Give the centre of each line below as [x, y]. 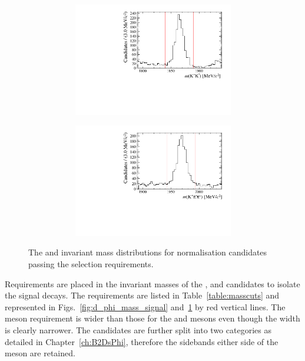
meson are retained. [40, 353]
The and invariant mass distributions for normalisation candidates [148, 252]
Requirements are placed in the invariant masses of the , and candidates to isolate [152, 283]
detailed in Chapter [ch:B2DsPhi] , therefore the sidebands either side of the [142, 341]
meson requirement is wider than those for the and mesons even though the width [152, 318]
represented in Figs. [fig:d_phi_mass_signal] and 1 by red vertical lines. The [145, 306]
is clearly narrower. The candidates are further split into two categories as [138, 329]
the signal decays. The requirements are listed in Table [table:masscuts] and [142, 295]
